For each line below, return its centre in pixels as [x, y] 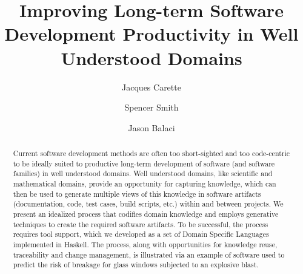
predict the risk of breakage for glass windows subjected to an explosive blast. [136, 265]
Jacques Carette [151, 87]
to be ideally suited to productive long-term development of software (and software [144, 163]
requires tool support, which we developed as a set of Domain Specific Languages [141, 234]
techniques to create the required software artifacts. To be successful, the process [141, 224]
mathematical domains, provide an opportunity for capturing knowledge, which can [145, 184]
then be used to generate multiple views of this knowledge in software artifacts [137, 194]
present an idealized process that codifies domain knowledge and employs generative [146, 214]
